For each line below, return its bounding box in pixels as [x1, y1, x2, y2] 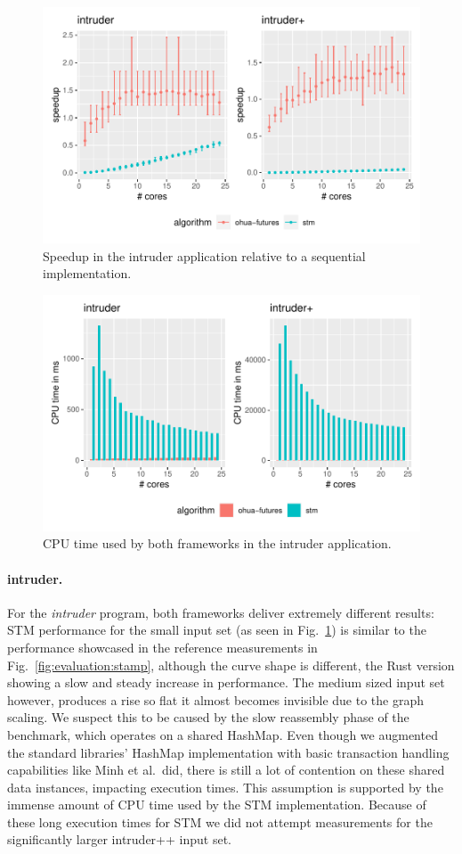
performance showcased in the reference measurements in [7, 637, 318, 656]
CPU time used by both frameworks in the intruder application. [43, 534, 392, 553]
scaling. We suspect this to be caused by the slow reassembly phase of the [7, 708, 409, 727]
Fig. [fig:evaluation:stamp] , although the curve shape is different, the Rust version [7, 655, 455, 674]
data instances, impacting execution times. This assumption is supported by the [7, 777, 443, 796]
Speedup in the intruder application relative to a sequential [43, 246, 366, 265]
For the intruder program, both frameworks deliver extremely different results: [7, 603, 434, 621]
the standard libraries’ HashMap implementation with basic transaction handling [7, 743, 450, 761]
